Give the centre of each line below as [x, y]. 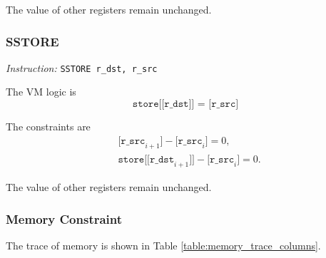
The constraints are [48, 127]
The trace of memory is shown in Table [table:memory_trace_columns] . [163, 246]
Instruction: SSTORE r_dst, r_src [82, 67]
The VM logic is [41, 92]
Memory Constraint [64, 218]
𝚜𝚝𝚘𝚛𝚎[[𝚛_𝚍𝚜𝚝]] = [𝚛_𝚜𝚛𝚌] [185, 104]
